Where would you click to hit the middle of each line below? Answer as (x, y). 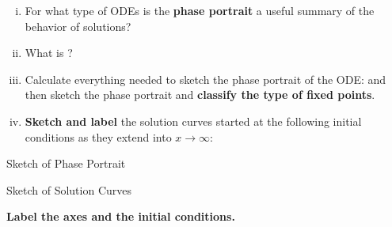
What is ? (49, 53)
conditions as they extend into (98, 136)
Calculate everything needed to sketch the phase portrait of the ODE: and (206, 79)
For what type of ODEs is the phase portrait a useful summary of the (200, 10)
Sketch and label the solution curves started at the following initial (193, 121)
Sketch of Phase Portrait (66, 163)
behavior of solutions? (78, 26)
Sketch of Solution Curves (69, 189)
